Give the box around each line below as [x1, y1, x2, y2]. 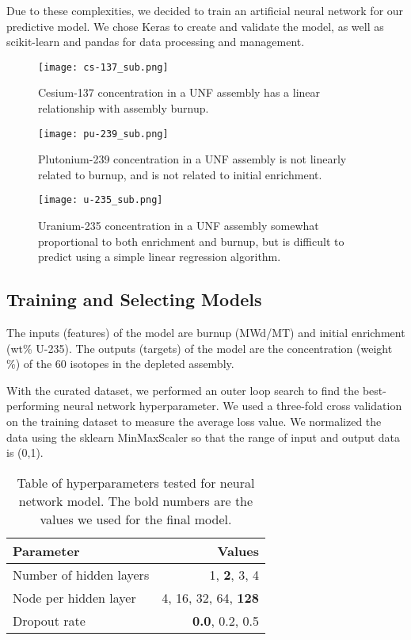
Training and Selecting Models [6, 287, 262, 312]
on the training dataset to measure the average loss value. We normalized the [6, 413, 382, 430]
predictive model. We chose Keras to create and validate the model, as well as [6, 17, 384, 34]
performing [6, 397, 59, 414]
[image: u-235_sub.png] [38, 194, 163, 206]
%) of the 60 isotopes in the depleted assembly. [6, 355, 234, 372]
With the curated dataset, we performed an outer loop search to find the [6, 381, 360, 398]
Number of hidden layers [13, 565, 150, 584]
